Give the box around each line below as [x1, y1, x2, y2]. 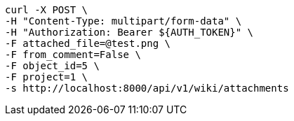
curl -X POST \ [5, 4, 88, 15]
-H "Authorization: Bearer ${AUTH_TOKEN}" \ [5, 27, 254, 38]
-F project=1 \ [5, 71, 88, 83]
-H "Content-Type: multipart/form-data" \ [5, 15, 242, 27]
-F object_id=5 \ [5, 60, 100, 71]
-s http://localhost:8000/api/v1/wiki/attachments [5, 83, 289, 94]
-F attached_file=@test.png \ [5, 38, 171, 49]
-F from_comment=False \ [5, 49, 141, 60]
